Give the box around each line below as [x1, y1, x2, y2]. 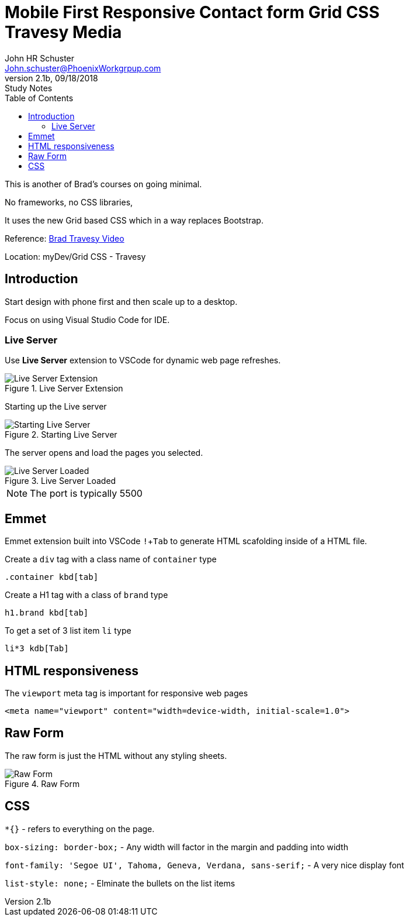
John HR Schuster [5, 53, 75, 63]
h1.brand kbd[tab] [5, 608, 89, 618]
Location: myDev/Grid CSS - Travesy [5, 251, 146, 262]
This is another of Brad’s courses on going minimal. [5, 178, 202, 189]
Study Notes [5, 83, 53, 93]
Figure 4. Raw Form [5, 778, 80, 789]
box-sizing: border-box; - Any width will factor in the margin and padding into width [5, 841, 348, 852]
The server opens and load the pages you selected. [5, 448, 203, 458]
